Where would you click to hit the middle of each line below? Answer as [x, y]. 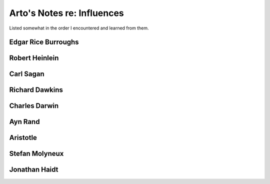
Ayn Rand [24, 122]
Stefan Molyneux [36, 154]
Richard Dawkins [36, 90]
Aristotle [23, 138]
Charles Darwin [34, 106]
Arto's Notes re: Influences [67, 13]
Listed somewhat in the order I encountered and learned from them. [79, 28]
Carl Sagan [27, 74]
